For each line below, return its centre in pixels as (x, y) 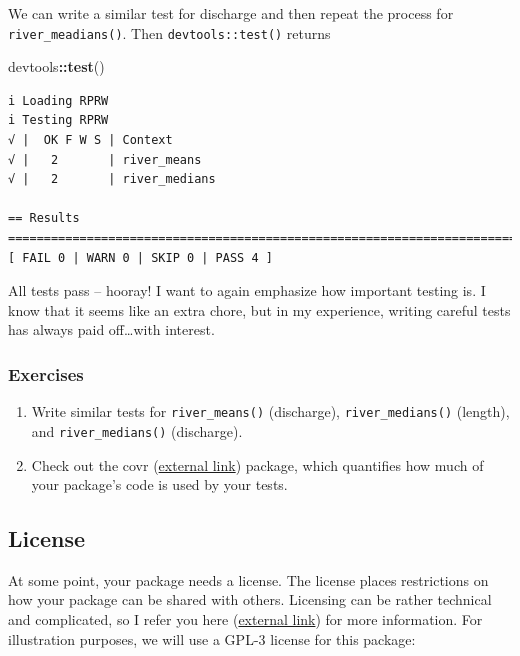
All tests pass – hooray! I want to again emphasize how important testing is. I (247, 290)
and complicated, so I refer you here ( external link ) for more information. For (245, 619)
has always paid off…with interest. (111, 329)
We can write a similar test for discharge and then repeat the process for (231, 13)
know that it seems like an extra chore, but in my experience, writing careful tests (259, 309)
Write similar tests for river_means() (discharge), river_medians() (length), (270, 411)
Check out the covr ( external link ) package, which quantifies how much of (257, 464)
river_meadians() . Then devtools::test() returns (169, 32)
